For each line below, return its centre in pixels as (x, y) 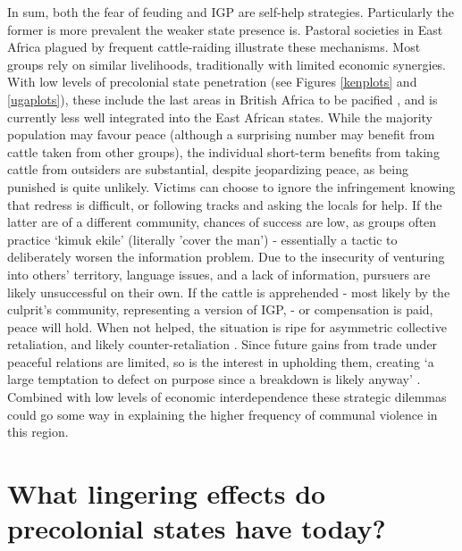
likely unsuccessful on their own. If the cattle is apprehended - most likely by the (229, 292)
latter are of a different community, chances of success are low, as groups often (222, 222)
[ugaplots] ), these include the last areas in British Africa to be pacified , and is (223, 99)
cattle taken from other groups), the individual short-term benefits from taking (223, 151)
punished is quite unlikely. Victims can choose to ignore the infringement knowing (231, 186)
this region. (38, 432)
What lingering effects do (167, 493)
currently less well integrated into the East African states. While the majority (220, 117)
